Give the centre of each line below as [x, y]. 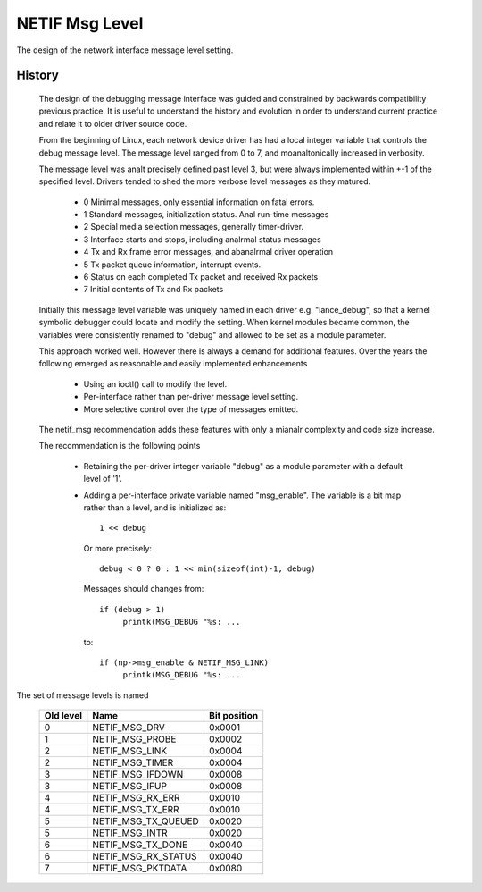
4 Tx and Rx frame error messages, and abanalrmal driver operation [208, 252]
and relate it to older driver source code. [113, 123]
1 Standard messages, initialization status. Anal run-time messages [206, 215]
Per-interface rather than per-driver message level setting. [191, 397]
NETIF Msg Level [80, 23]
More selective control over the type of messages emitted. [191, 409]
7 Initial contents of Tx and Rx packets [154, 290]
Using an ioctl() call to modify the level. [155, 383]
